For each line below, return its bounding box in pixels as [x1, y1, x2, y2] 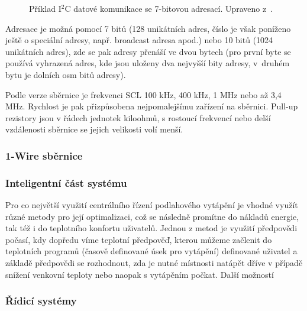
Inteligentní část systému [5, 175, 127, 190]
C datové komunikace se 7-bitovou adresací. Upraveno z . [64, 2, 273, 14]
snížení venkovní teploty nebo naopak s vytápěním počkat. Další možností [5, 268, 274, 280]
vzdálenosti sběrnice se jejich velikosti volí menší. [5, 123, 183, 135]
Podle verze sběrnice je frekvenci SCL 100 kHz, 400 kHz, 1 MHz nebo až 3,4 [5, 88, 282, 101]
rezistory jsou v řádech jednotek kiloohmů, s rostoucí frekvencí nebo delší [5, 111, 271, 124]
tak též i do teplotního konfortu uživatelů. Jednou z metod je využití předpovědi [5, 222, 298, 234]
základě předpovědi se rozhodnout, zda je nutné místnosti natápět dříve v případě [5, 256, 303, 268]
